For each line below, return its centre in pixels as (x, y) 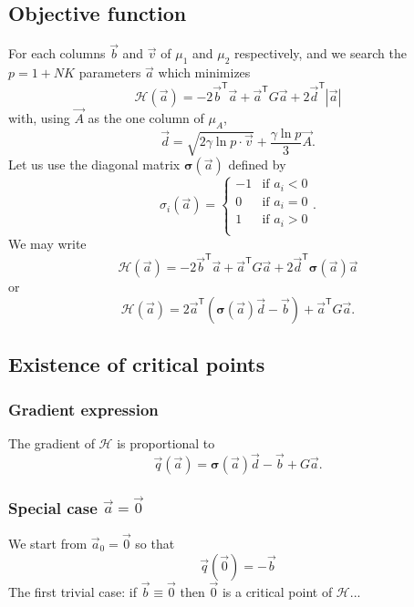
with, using (39, 117)
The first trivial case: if (73, 591)
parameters (110, 72)
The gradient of (52, 443)
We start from (48, 543)
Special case (53, 507)
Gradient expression (83, 409)
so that (155, 543)
